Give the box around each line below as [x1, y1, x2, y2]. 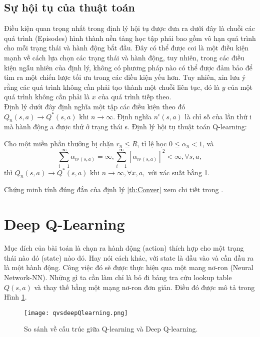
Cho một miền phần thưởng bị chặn [4, 138, 114, 148]
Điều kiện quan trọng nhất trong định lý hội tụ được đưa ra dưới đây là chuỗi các [4, 23, 255, 33]
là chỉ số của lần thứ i [184, 111, 252, 121]
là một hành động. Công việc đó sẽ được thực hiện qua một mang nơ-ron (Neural [4, 262, 253, 273]
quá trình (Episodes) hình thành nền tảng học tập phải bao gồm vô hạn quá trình [4, 32, 256, 43]
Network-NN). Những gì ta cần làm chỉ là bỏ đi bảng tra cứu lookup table [4, 272, 232, 282]
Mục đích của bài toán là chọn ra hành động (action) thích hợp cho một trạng [4, 243, 244, 253]
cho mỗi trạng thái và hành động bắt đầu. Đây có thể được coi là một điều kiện [4, 42, 249, 53]
